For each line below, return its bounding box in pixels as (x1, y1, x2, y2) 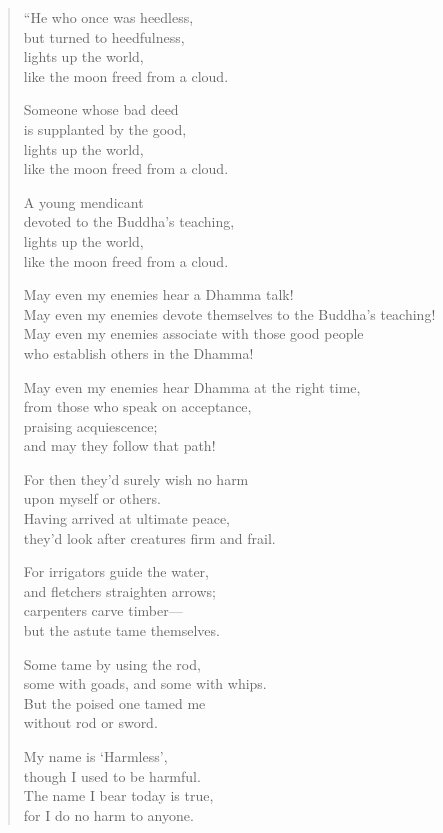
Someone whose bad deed (23, 99, 179, 120)
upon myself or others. (23, 488, 161, 509)
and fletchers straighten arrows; (23, 580, 216, 601)
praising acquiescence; (23, 415, 158, 436)
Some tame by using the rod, (23, 653, 201, 674)
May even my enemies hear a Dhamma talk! (23, 284, 294, 305)
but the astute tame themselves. (23, 620, 220, 641)
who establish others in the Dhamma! (23, 342, 254, 363)
